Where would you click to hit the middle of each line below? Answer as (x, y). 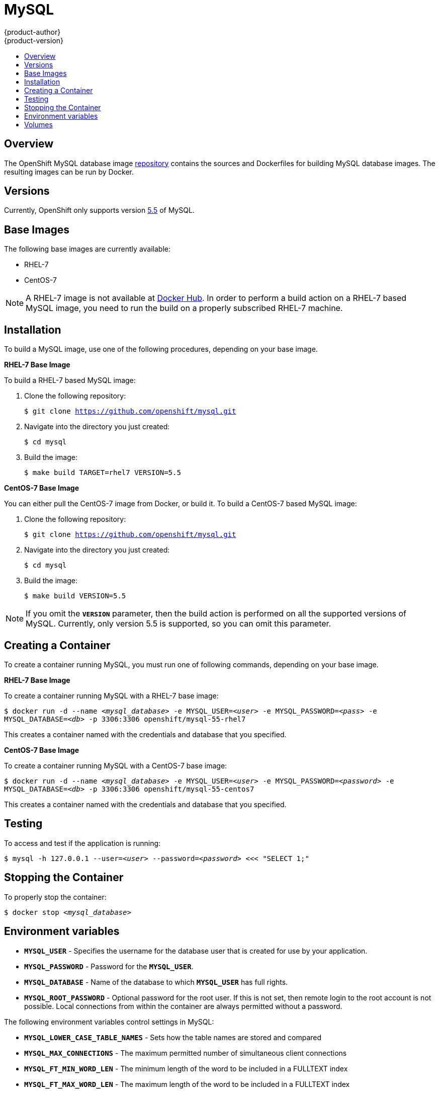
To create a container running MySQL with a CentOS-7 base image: (116, 765)
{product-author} (32, 32)
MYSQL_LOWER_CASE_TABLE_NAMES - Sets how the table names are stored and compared (173, 1037)
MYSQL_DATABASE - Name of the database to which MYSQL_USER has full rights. (156, 982)
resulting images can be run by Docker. (69, 172)
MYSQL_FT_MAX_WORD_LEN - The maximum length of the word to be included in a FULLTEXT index (187, 1084)
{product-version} (34, 40)
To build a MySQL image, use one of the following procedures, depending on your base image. (161, 349)
